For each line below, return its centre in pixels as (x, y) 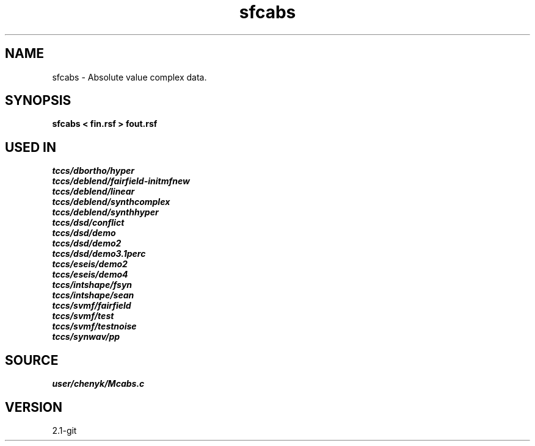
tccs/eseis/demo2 (90, 264)
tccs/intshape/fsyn (92, 285)
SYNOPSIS (38, 101)
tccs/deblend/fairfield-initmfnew (121, 181)
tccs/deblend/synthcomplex (111, 202)
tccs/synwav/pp (86, 337)
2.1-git (64, 430)
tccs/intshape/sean (93, 295)
